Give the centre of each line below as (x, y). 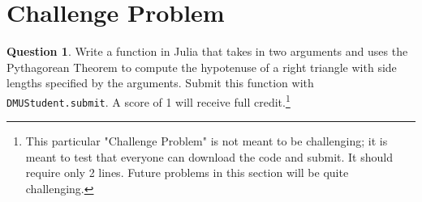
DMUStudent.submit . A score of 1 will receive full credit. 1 (149, 100)
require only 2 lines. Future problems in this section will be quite (187, 173)
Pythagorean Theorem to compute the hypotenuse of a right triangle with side (202, 67)
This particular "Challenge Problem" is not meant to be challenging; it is (207, 141)
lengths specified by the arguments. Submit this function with (160, 83)
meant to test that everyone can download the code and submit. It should (209, 156)
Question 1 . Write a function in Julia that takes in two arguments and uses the (207, 51)
